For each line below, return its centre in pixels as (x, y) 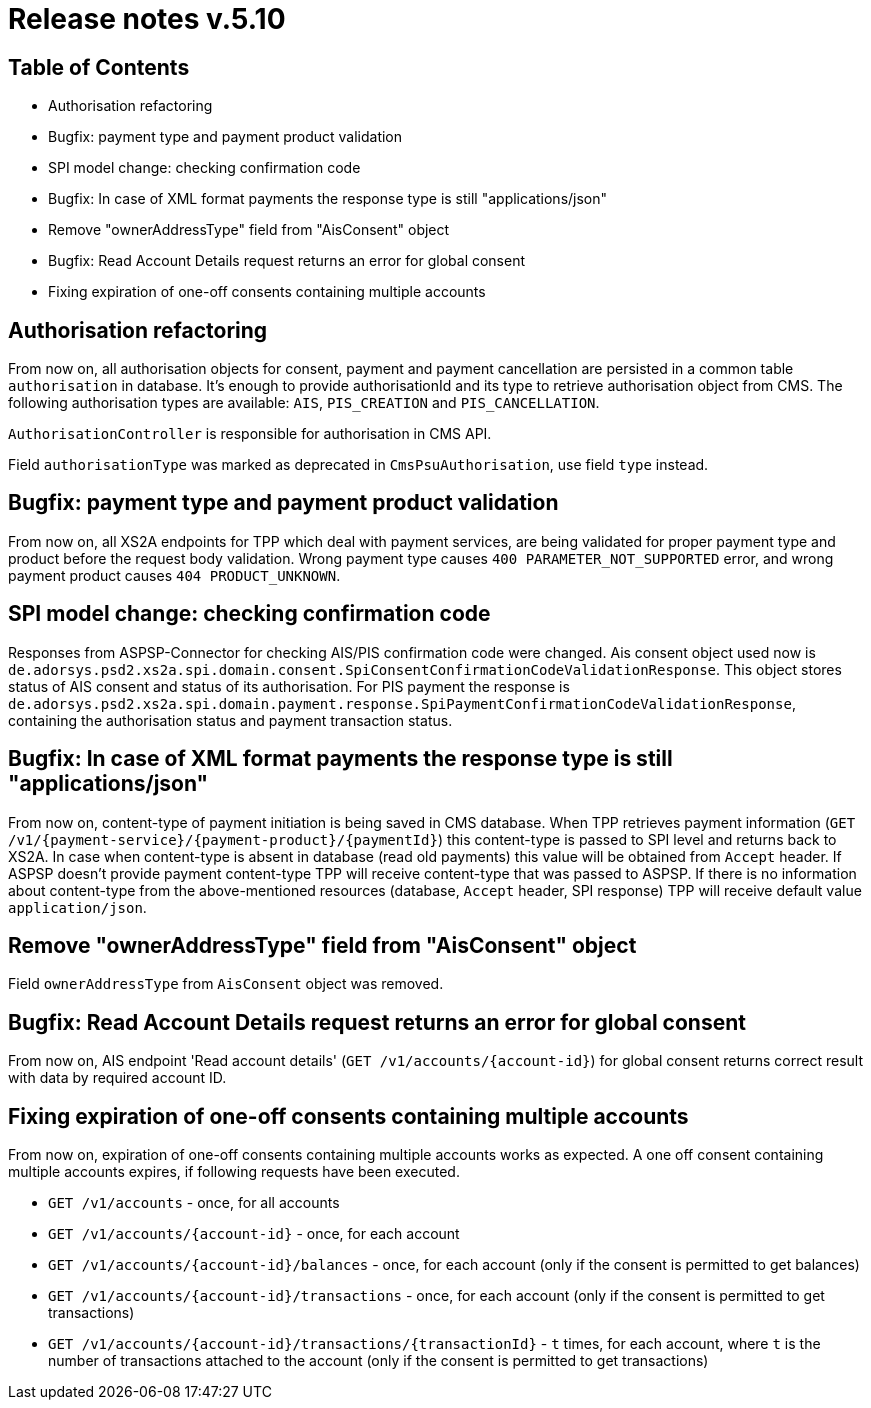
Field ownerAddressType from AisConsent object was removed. (226, 984)
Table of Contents (99, 67)
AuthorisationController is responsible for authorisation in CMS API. (250, 434)
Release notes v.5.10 (147, 19)
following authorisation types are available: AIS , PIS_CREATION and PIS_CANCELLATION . (304, 403)
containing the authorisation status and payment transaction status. (230, 720)
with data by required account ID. (117, 1078)
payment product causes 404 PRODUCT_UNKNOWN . (174, 575)
